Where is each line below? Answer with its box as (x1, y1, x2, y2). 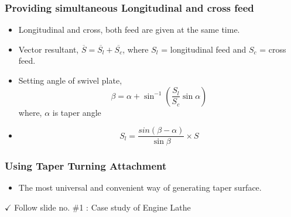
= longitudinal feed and (161, 43, 247, 55)
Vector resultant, (18, 43, 79, 55)
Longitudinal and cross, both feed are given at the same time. (18, 23, 240, 36)
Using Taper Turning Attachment (5, 159, 167, 173)
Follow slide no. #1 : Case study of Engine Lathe (14, 201, 191, 213)
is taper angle (52, 106, 101, 118)
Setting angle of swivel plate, (18, 74, 122, 86)
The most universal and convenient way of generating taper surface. (18, 181, 262, 194)
